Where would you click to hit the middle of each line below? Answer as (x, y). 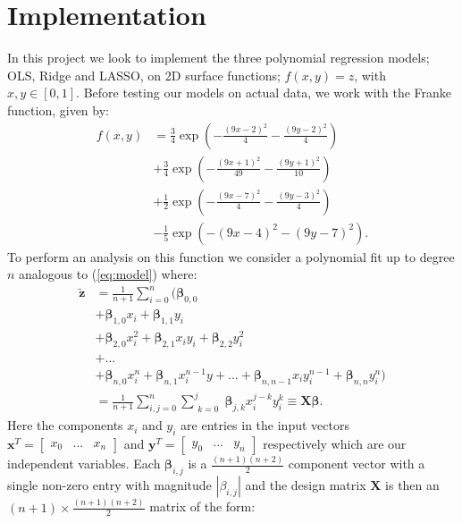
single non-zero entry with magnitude (109, 485)
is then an (412, 485)
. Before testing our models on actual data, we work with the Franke (264, 93)
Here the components (65, 425)
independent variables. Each (84, 464)
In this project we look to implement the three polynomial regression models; (218, 58)
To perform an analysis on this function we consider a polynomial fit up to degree (231, 256)
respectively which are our (335, 444)
